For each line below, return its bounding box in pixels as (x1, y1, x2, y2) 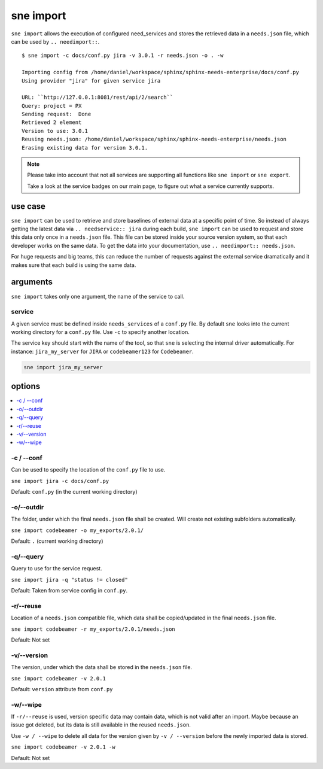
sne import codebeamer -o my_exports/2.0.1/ (11, 527, 144, 534)
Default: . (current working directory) (11, 537, 104, 545)
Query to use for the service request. (11, 565, 102, 572)
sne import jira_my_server (23, 364, 103, 370)
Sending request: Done (22, 111, 92, 118)
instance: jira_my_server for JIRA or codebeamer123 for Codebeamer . (11, 348, 194, 355)
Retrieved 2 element (22, 119, 82, 126)
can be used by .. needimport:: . (11, 38, 100, 45)
